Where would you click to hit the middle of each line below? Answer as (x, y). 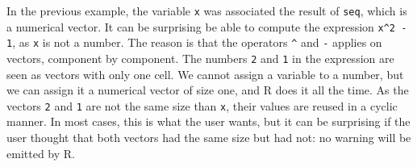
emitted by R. (41, 153)
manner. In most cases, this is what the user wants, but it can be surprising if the (208, 121)
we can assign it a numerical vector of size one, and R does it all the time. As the (208, 90)
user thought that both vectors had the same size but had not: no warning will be (209, 138)
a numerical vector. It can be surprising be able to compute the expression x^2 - (207, 26)
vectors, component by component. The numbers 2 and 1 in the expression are (200, 58)
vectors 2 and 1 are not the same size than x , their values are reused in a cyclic (202, 105)
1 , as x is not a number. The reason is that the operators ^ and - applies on (194, 42)
